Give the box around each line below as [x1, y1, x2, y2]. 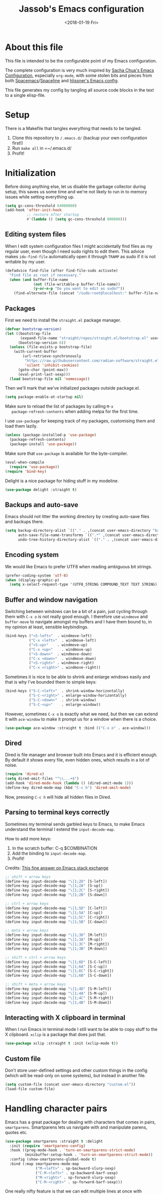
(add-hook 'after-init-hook [5, 208, 62, 213]
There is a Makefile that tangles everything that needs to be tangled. [5, 125, 142, 131]
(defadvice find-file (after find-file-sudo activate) [5, 268, 118, 273]
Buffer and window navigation [5, 596, 98, 604]
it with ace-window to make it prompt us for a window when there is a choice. [5, 716, 157, 722]
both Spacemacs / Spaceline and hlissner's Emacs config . [5, 77, 119, 83]
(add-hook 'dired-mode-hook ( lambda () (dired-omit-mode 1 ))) [5, 781, 133, 786]
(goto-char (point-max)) [17, 367, 68, 372]
